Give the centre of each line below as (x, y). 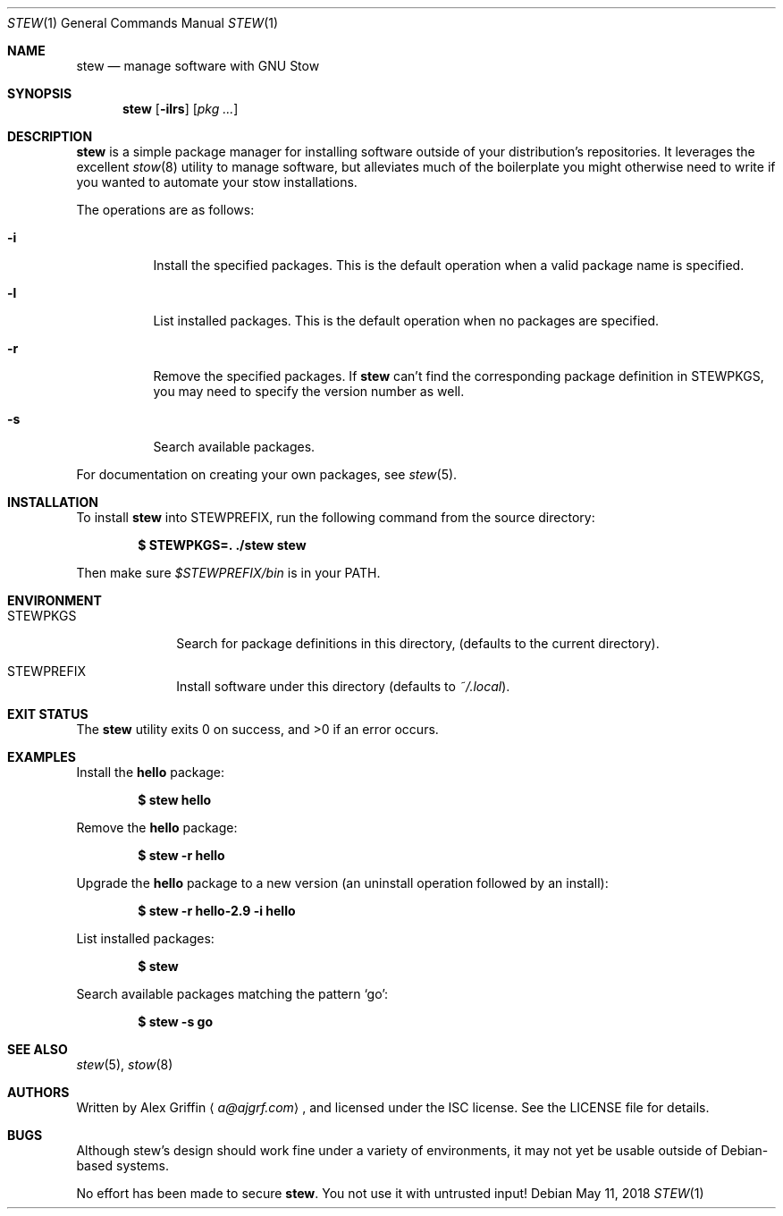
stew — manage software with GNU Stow (198, 66)
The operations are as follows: (165, 210)
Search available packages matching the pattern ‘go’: (232, 994)
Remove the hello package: (157, 828)
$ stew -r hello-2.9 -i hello (217, 911)
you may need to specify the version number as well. (309, 391)
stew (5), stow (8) (125, 1064)
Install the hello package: (151, 772)
